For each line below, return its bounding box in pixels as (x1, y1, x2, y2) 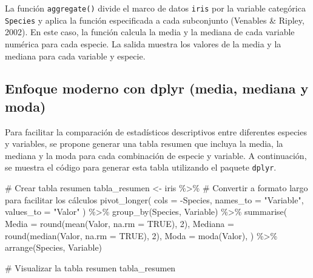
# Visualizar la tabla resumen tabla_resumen (5, 261, 176, 274)
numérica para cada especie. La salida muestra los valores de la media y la (5, 37, 281, 50)
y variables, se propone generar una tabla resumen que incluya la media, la (5, 137, 283, 150)
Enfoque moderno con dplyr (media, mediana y (5, 79, 309, 98)
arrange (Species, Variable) (5, 241, 103, 254)
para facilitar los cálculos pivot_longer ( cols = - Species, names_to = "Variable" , (5, 193, 304, 206)
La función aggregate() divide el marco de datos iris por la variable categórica (5, 2, 306, 14)
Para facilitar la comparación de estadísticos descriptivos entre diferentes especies (5, 125, 307, 138)
